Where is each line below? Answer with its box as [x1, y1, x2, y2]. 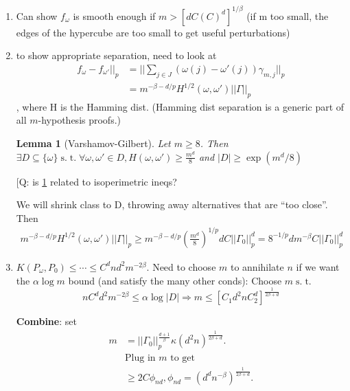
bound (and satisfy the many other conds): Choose [68, 273, 282, 287]
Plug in [125, 353, 156, 364]
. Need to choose [146, 259, 216, 273]
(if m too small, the [246, 8, 329, 23]
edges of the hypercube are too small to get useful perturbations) [16, 25, 290, 39]
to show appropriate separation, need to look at [16, 48, 217, 63]
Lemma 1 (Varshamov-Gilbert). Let [16, 136, 171, 150]
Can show [16, 8, 58, 23]
